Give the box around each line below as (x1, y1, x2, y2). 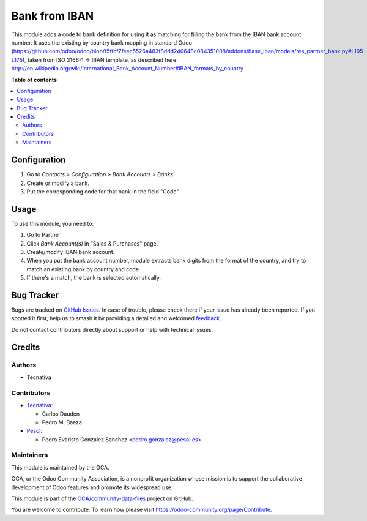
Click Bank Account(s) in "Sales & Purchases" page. (26, 239, 158, 247)
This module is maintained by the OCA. (11, 463, 109, 471)
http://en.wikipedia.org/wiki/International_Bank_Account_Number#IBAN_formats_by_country (11, 65, 244, 72)
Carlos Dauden (42, 410, 80, 418)
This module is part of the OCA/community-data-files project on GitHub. (11, 495, 194, 502)
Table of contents (11, 76, 57, 83)
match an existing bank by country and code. (26, 265, 141, 272)
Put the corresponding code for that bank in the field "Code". (26, 187, 180, 195)
